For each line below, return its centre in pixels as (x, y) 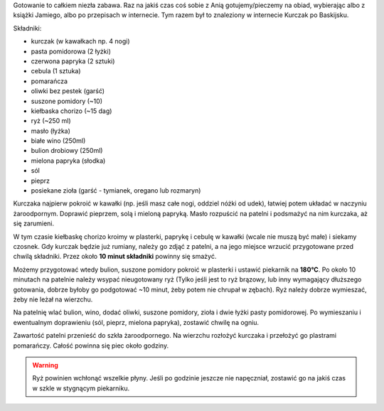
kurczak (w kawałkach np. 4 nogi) (81, 41)
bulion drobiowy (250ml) (67, 151)
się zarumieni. (34, 223)
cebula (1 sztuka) (56, 71)
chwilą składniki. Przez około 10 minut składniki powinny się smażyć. (115, 257)
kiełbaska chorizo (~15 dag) (71, 111)
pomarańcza (49, 81)
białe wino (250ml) (58, 141)
